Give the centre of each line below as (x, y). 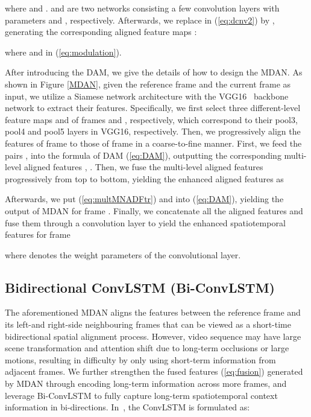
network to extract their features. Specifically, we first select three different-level (153, 108)
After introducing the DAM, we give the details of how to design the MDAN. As (154, 72)
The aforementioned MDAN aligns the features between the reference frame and (153, 312)
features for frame (38, 234)
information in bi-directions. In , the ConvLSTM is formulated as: (127, 407)
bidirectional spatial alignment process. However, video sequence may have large (153, 336)
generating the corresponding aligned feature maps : (101, 32)
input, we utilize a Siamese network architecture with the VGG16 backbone (147, 96)
